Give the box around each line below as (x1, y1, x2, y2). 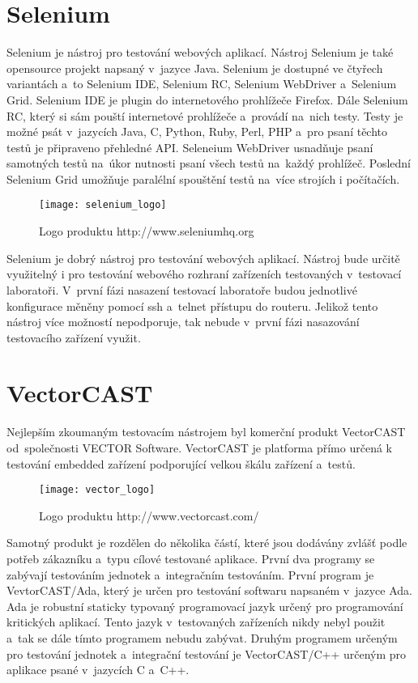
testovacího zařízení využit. (6, 329, 141, 346)
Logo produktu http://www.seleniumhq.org (39, 223, 254, 240)
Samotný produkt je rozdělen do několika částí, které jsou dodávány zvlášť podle (6, 534, 407, 551)
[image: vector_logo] (39, 484, 156, 496)
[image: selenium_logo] (39, 199, 167, 211)
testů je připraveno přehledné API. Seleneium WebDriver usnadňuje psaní (6, 138, 373, 155)
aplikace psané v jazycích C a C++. (6, 661, 190, 678)
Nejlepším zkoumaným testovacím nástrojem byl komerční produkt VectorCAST (6, 423, 406, 440)
